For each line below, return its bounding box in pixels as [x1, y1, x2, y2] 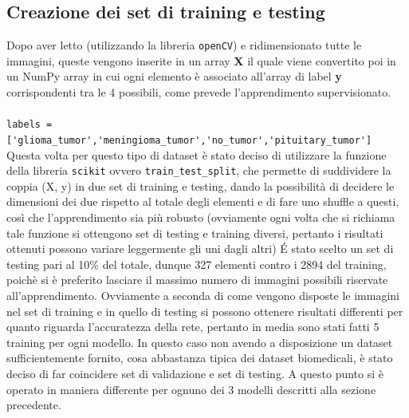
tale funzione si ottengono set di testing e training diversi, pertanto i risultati [6, 224, 383, 241]
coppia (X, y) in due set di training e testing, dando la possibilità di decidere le [6, 177, 395, 194]
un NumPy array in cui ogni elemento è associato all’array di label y [6, 68, 342, 85]
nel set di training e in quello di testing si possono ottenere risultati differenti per [6, 302, 403, 319]
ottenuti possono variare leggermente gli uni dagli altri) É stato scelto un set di [6, 240, 394, 257]
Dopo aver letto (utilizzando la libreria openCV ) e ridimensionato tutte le [6, 37, 362, 53]
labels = [6, 119, 53, 131]
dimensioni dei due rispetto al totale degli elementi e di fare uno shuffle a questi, [6, 193, 399, 210]
